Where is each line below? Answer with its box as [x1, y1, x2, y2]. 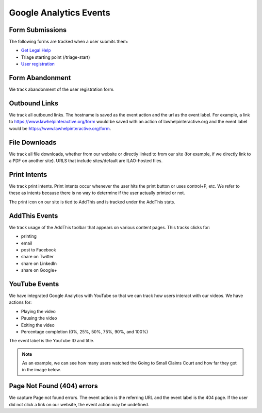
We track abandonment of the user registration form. [9, 86, 115, 92]
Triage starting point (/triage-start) [21, 54, 90, 60]
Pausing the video [21, 315, 58, 321]
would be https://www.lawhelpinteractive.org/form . [9, 125, 111, 131]
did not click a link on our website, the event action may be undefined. [9, 401, 149, 407]
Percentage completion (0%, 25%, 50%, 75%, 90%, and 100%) [21, 329, 148, 334]
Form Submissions [9, 26, 67, 34]
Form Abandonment [9, 74, 71, 82]
